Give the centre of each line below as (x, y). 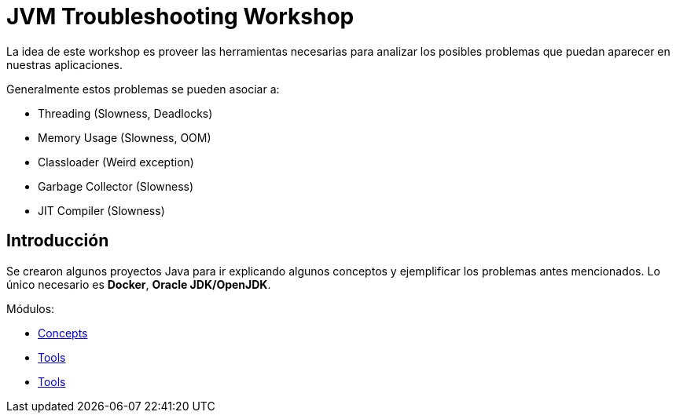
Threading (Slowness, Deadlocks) (125, 113)
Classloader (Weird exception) (116, 162)
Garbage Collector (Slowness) (116, 186)
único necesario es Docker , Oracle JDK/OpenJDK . (139, 284)
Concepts (63, 333)
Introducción (58, 241)
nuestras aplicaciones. (64, 64)
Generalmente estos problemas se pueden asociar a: (143, 89)
